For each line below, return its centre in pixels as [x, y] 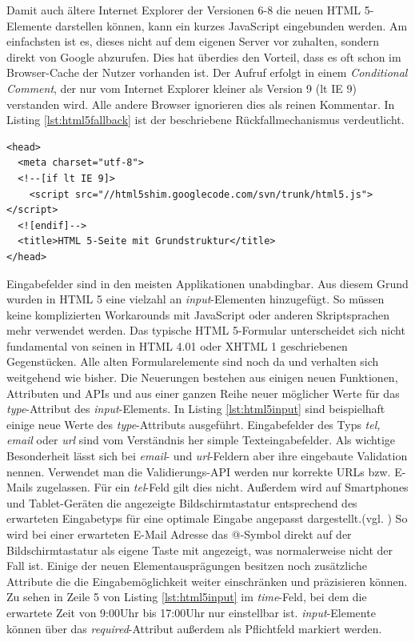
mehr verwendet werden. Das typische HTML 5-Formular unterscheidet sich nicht [206, 330]
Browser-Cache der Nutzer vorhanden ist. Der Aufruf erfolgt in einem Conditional [207, 72]
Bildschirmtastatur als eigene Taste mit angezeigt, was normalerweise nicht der [200, 550]
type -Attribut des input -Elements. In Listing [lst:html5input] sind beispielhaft [196, 409]
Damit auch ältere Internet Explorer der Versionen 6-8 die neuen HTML [184, 10]
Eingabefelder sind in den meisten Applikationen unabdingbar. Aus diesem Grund [207, 283]
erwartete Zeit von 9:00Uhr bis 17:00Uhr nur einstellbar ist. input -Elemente [191, 612]
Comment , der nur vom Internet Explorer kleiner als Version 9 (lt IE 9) [182, 88]
